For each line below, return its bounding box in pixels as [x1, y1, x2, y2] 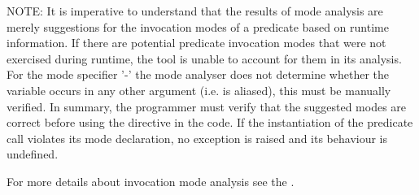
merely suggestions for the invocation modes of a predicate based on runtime [7, 18, 389, 35]
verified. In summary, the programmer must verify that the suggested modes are [7, 97, 407, 115]
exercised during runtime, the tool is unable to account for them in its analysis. [7, 50, 402, 67]
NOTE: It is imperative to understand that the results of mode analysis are [7, 2, 383, 19]
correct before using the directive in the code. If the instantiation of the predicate [7, 114, 413, 131]
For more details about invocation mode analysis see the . [7, 172, 295, 189]
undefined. [7, 145, 59, 162]
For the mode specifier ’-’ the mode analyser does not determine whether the [7, 66, 389, 83]
